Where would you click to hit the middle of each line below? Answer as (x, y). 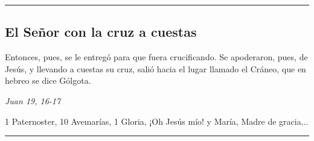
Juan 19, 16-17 (33, 100)
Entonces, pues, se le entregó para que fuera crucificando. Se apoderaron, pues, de (156, 57)
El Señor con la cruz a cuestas (101, 32)
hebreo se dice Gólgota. (48, 80)
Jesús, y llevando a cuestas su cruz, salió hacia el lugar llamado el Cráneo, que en (155, 68)
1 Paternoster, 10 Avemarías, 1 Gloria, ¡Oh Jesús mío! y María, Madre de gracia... (157, 121)
